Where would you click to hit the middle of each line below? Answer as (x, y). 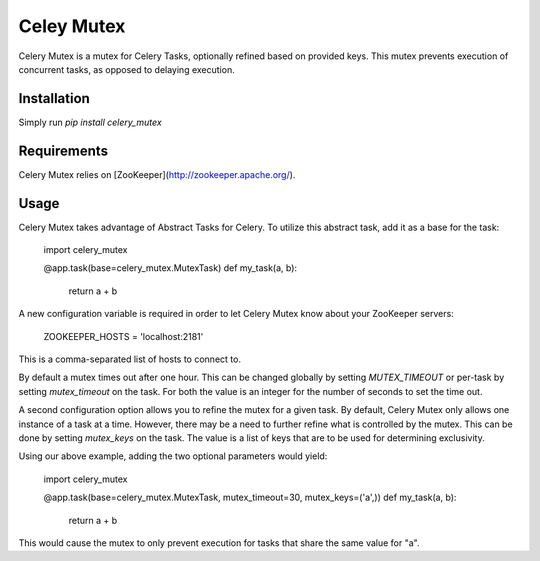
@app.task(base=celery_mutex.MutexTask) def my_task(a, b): (170, 268)
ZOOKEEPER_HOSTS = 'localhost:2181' (123, 336)
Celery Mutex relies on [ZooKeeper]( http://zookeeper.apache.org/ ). (157, 174)
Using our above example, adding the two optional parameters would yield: (173, 456)
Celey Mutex (72, 26)
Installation (54, 98)
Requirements (63, 150)
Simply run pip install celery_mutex (90, 122)
